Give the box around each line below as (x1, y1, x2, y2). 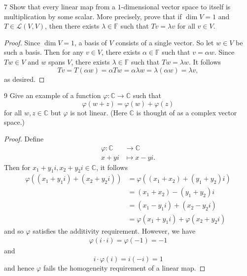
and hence (4, 262, 35, 273)
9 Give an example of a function (4, 90, 101, 101)
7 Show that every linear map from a (4, 1, 116, 11)
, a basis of (74, 37, 107, 47)
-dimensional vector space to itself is (121, 1, 231, 11)
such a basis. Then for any (4, 47, 84, 57)
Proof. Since (4, 37, 40, 47)
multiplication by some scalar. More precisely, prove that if (4, 11, 182, 21)
